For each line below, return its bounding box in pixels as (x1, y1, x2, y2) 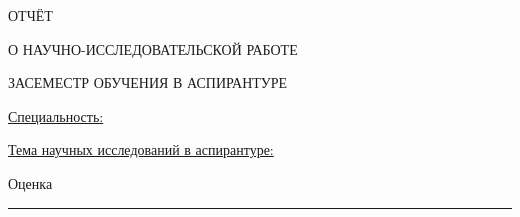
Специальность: (8, 105, 104, 126)
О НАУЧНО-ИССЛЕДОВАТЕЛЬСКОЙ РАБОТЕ (8, 38, 298, 59)
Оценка (8, 172, 53, 193)
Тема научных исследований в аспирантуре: (8, 139, 274, 160)
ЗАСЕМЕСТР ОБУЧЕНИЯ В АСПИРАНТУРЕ (8, 72, 288, 93)
